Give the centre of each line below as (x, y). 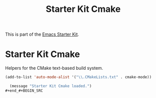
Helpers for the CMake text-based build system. (54, 68)
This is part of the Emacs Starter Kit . (42, 34)
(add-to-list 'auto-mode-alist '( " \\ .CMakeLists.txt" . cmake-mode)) (78, 77)
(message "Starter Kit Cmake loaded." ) (51, 86)
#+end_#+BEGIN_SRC (24, 91)
